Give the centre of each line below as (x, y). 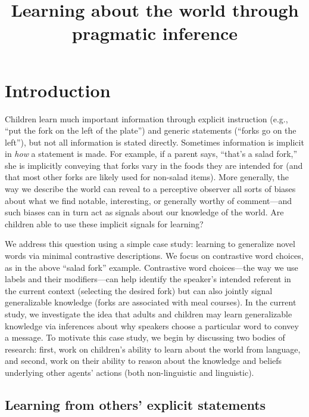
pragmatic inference (155, 33)
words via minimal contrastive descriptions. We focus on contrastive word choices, (154, 256)
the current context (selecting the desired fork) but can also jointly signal (139, 290)
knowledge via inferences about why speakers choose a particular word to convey (152, 325)
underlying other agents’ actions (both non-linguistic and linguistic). (129, 372)
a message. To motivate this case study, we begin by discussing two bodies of (145, 337)
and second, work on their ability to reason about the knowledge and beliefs (143, 361)
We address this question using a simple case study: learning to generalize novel (150, 244)
